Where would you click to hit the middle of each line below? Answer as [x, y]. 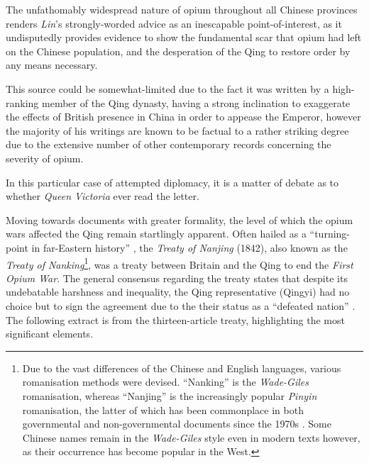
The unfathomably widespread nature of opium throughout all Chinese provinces [182, 9]
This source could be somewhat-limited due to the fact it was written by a [167, 88]
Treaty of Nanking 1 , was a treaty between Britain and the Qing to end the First [180, 263]
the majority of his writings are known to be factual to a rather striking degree [177, 130]
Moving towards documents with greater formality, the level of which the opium [180, 219]
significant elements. [50, 334]
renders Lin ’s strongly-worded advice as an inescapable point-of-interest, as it [174, 23]
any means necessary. [52, 65]
